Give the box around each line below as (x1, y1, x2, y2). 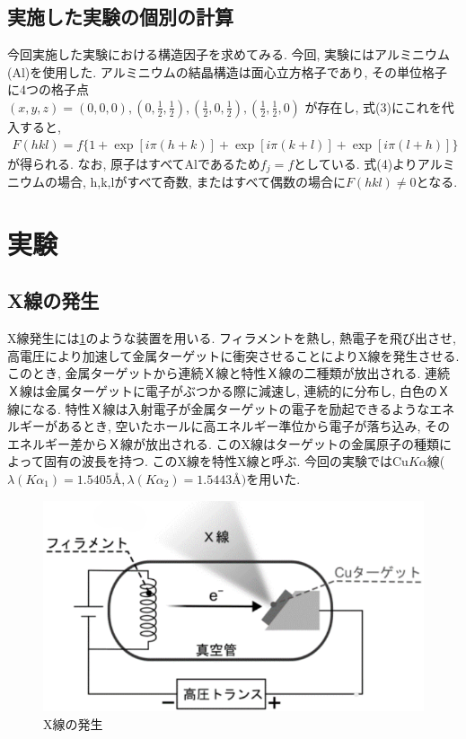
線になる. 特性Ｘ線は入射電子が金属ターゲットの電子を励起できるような (7, 399, 430, 418)
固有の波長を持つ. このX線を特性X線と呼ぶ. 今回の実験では (43, 452, 392, 471)
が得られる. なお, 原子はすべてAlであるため (7, 154, 260, 172)
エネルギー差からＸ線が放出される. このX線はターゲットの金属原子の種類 (7, 434, 440, 453)
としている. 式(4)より (294, 154, 418, 172)
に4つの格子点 (7, 80, 89, 99)
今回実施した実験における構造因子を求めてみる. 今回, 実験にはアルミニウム (7, 45, 450, 64)
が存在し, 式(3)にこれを (304, 97, 442, 116)
